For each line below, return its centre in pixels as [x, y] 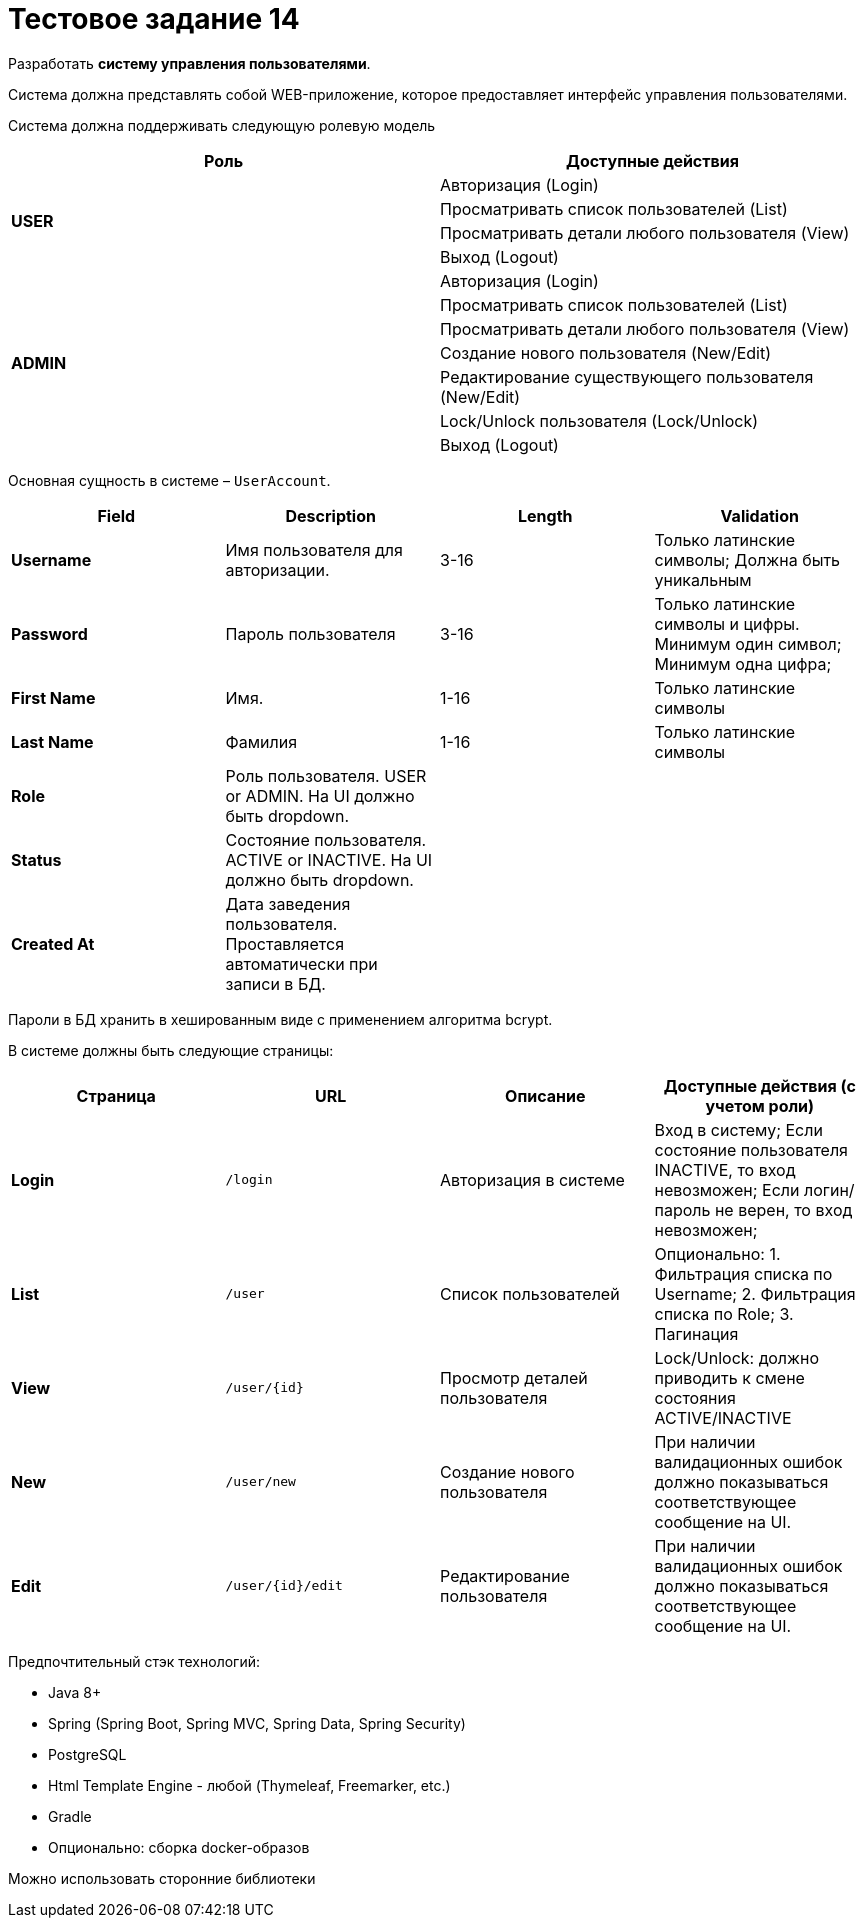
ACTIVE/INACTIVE [723, 1417]
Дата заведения [288, 903]
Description [330, 515]
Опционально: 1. [717, 1253]
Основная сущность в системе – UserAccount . [169, 480]
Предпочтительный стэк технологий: [134, 1661]
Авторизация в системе [532, 1179]
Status [36, 859]
